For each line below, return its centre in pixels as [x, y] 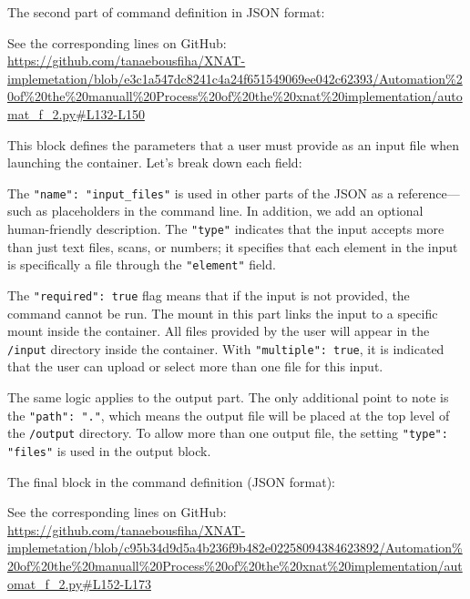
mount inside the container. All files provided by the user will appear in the [219, 331]
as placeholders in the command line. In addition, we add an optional [230, 211]
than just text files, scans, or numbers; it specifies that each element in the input [233, 246]
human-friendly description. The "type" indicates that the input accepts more [226, 228]
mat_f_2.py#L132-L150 [76, 113]
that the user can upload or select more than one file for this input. [195, 366]
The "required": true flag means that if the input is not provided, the [209, 294]
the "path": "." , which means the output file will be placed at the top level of [229, 415]
